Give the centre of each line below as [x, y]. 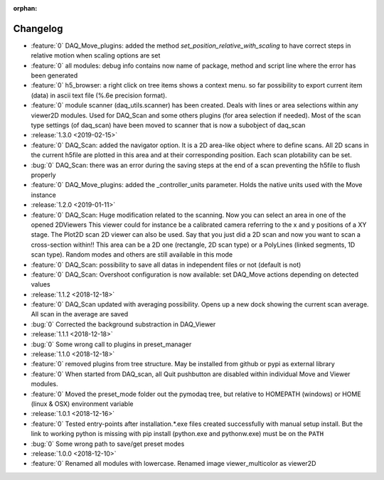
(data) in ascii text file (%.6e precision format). [99, 95]
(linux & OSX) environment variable [82, 404]
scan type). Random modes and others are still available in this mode [132, 255]
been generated [54, 75]
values [41, 284]
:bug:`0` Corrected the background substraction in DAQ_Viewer [123, 324]
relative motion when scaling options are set [96, 55]
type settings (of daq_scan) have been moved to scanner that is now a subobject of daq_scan [168, 125]
